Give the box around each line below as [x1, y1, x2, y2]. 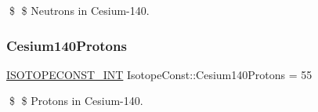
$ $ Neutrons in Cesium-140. [9, 2, 150, 18]
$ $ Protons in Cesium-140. [9, 92, 143, 109]
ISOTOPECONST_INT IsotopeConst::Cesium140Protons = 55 [6, 66, 313, 82]
